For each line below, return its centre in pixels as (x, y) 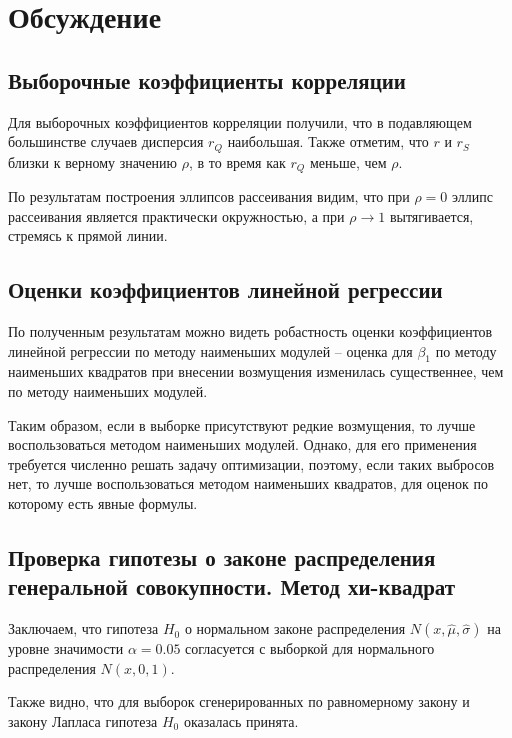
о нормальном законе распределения (295, 628)
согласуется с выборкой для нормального (310, 648)
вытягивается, (431, 215)
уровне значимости (66, 648)
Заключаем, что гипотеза (83, 628)
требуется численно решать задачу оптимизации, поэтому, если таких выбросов (251, 463)
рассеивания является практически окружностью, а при (176, 215)
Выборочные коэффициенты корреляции (207, 79)
